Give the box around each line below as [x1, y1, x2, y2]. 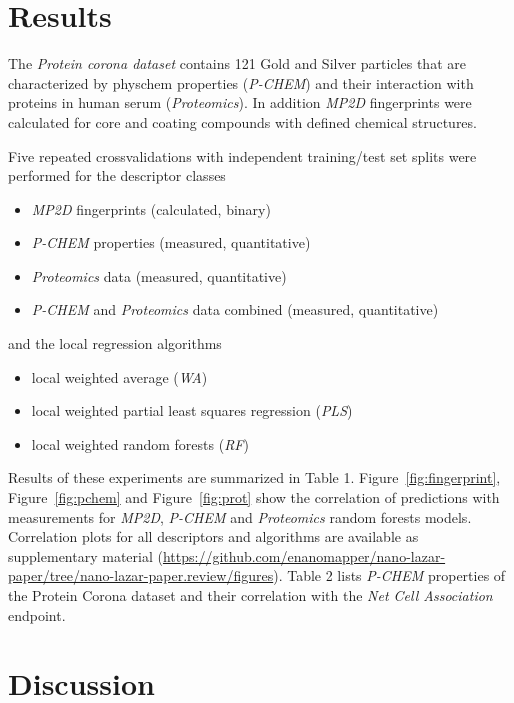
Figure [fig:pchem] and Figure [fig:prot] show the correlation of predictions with [8, 487, 500, 508]
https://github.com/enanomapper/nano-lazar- [162, 545, 446, 566]
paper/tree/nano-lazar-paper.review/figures [8, 565, 274, 586]
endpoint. [8, 604, 66, 625]
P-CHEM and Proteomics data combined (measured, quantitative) [31, 299, 439, 320]
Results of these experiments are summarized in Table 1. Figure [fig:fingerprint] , [8, 467, 501, 488]
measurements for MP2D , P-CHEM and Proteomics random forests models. [8, 506, 472, 527]
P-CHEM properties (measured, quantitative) [31, 232, 311, 253]
